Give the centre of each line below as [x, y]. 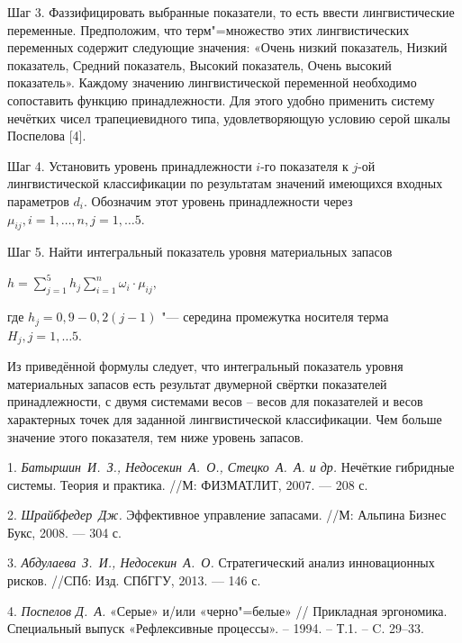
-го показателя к [304, 165]
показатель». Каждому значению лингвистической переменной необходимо [212, 82]
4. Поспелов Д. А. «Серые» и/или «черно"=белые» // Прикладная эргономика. [227, 610]
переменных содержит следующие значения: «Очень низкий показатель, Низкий [227, 47]
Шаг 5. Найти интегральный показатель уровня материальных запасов [200, 252]
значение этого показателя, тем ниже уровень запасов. [156, 436]
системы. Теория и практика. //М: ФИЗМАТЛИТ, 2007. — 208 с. [188, 484]
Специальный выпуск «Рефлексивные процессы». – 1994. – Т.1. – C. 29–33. [216, 628]
